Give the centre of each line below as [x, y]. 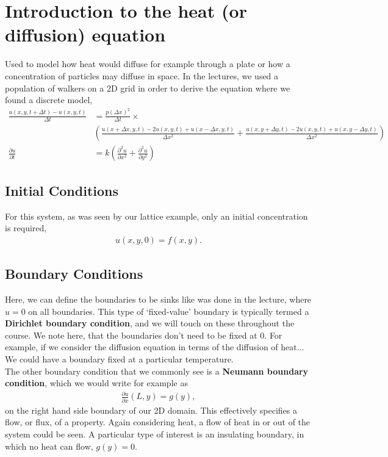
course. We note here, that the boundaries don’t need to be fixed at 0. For [144, 335]
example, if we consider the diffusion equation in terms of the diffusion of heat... [155, 347]
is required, [26, 228]
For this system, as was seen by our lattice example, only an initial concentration [156, 216]
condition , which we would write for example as [96, 383]
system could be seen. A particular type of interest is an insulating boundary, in [155, 434]
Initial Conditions [62, 190]
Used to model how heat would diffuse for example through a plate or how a [148, 64]
